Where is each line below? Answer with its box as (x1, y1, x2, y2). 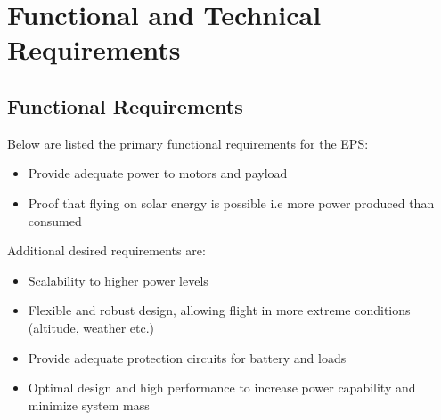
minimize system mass (28, 395, 150, 414)
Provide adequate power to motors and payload (28, 164, 288, 182)
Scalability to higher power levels (28, 271, 208, 289)
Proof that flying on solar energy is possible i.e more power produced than (28, 193, 435, 212)
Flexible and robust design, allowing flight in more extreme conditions (28, 301, 411, 319)
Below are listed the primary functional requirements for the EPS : (7, 133, 369, 152)
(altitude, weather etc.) (28, 318, 155, 336)
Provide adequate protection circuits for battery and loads (28, 348, 347, 367)
